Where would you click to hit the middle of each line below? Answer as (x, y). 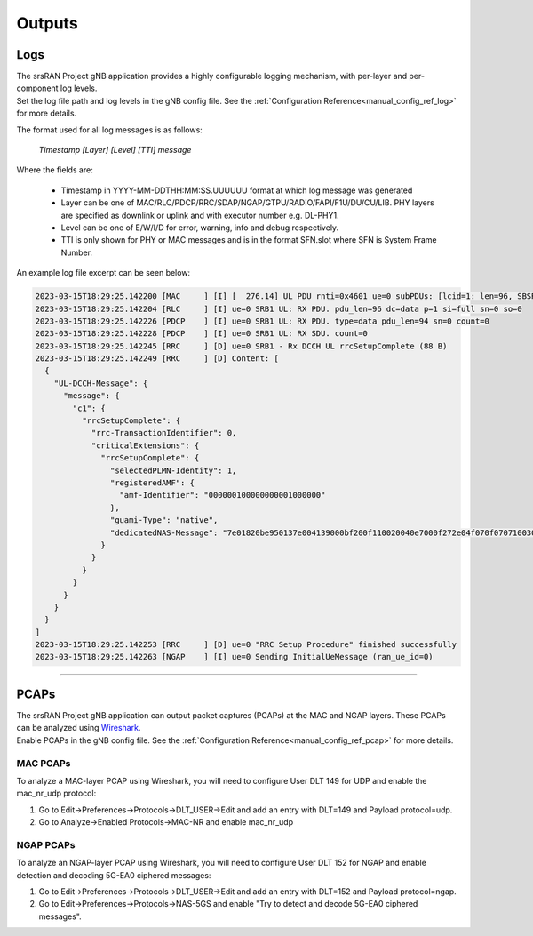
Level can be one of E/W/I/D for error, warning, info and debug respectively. (200, 228)
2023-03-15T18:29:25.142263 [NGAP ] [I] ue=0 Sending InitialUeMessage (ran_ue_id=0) (235, 657)
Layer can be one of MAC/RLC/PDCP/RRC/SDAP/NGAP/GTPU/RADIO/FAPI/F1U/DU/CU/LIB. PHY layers (247, 203)
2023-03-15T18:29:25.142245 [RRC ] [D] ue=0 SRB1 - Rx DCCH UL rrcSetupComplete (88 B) (241, 346)
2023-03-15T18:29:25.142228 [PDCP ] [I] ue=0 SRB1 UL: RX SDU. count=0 (202, 334)
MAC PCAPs (44, 763)
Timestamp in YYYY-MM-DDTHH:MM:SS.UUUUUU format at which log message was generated (237, 190)
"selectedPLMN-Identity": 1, (173, 470)
